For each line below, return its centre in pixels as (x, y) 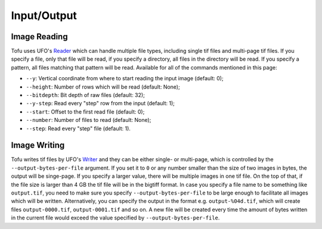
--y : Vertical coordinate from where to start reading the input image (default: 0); (125, 79)
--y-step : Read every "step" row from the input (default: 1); (100, 103)
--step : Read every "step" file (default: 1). (78, 128)
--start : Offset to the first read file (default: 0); (85, 112)
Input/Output (44, 15)
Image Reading (39, 37)
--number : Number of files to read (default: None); (89, 120)
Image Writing (38, 145)
